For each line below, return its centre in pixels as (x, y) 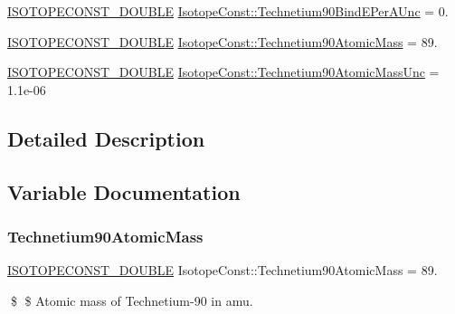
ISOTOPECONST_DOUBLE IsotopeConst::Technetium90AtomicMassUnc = (223, 72)
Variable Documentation (124, 191)
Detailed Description (106, 138)
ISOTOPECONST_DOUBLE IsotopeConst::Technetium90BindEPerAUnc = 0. (228, 11)
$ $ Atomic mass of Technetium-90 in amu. (132, 300)
